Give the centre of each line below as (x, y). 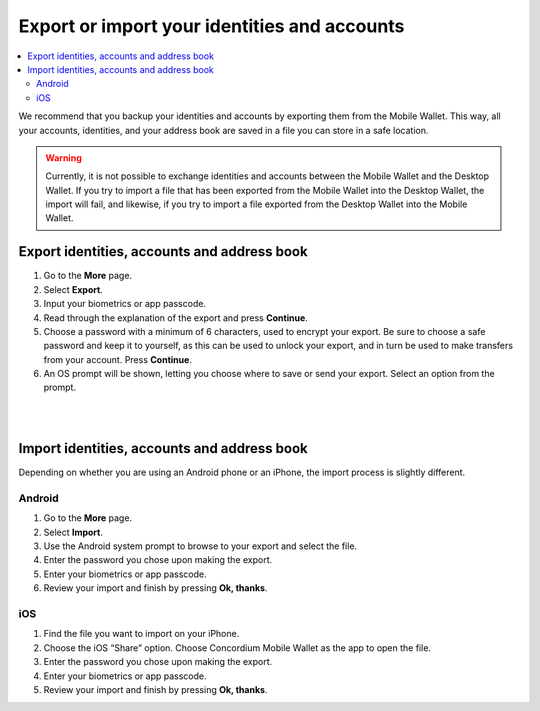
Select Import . (73, 532)
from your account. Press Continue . (117, 359)
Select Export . (73, 289)
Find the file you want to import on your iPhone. (141, 634)
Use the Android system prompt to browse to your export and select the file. (200, 546)
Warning (63, 157)
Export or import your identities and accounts (211, 26)
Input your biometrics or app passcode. (125, 304)
